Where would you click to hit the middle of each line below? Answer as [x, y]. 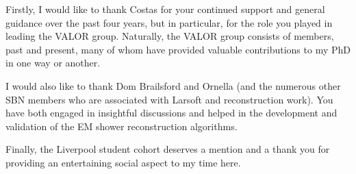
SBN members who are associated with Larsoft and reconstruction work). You [169, 99]
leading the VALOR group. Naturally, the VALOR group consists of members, [170, 36]
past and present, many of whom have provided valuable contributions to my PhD [178, 49]
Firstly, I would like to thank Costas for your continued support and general [165, 9]
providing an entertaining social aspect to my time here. [123, 162]
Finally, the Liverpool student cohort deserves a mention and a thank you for [168, 149]
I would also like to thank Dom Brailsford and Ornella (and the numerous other [173, 85]
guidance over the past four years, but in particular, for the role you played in [169, 22]
